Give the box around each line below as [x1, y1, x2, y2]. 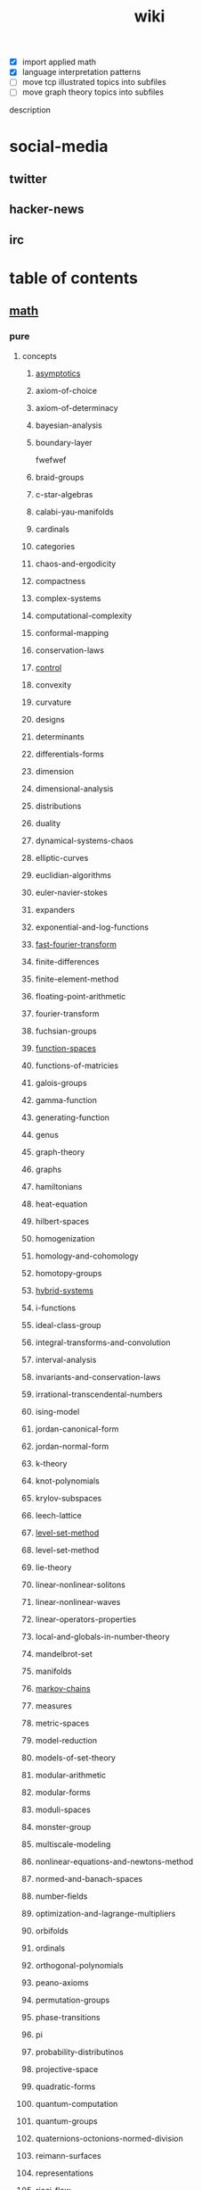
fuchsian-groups [35, 1025, 97, 1036]
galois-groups [35, 1077, 87, 1088]
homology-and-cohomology [35, 1250, 140, 1261]
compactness [35, 575, 86, 586]
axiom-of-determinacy [35, 402, 118, 413]
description [9, 104, 52, 115]
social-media [9, 136, 109, 156]
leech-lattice [35, 1509, 82, 1520]
